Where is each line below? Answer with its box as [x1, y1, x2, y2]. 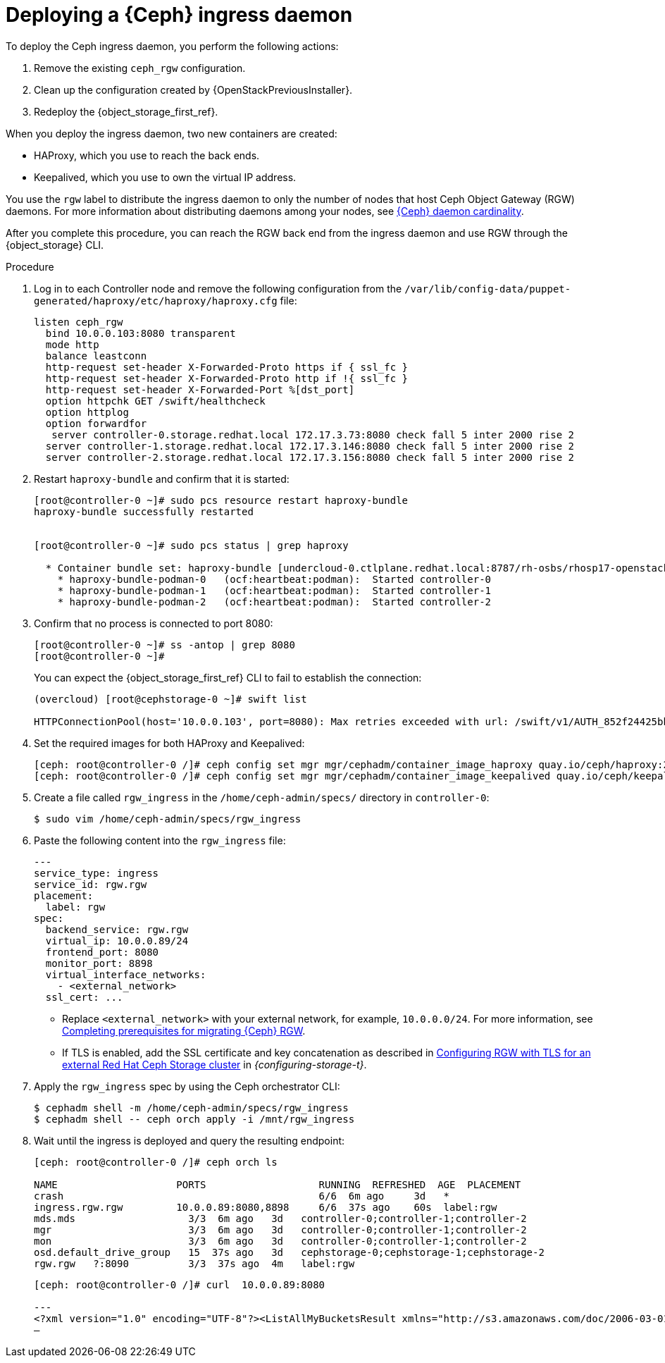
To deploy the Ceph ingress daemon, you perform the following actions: [6, 39, 339, 52]
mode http [45, 338, 99, 350]
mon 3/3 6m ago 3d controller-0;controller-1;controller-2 [34, 1235, 527, 1247]
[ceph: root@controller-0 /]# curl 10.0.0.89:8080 [34, 1278, 325, 1290]
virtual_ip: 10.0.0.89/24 [45, 935, 189, 946]
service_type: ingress [34, 867, 159, 879]
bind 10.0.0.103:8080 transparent [45, 327, 236, 339]
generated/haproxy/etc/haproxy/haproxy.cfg [34, 295, 278, 307]
